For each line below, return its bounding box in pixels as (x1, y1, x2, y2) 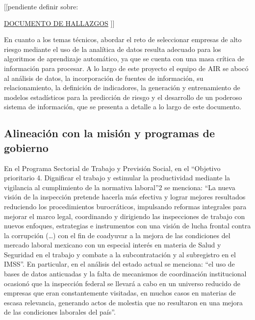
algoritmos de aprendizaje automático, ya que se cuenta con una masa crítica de (4, 53, 245, 64)
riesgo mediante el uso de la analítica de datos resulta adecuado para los (4, 44, 221, 54)
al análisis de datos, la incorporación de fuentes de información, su (4, 73, 204, 83)
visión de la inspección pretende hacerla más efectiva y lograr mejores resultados (4, 192, 246, 202)
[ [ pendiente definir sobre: (4, 1, 78, 11)
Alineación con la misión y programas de (4, 125, 215, 141)
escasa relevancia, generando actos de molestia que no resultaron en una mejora (4, 297, 243, 307)
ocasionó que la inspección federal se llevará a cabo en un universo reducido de (4, 278, 240, 288)
